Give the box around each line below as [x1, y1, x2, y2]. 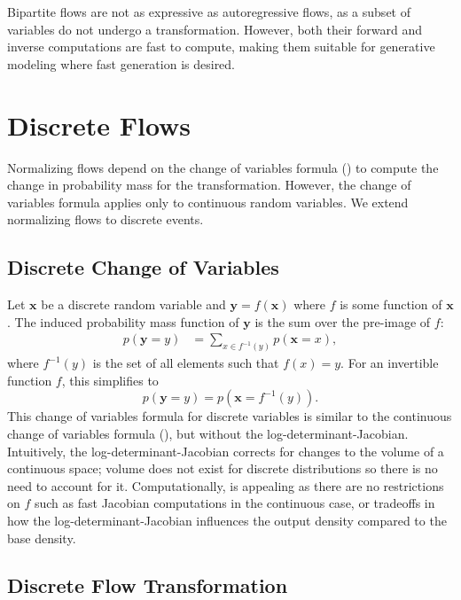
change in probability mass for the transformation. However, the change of [7, 175, 411, 194]
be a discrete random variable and [41, 295, 226, 314]
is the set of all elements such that [92, 354, 279, 372]
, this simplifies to [61, 370, 159, 389]
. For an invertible [340, 354, 439, 372]
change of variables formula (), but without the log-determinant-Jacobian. [7, 424, 409, 442]
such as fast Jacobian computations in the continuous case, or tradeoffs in [34, 494, 435, 512]
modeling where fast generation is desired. [7, 54, 236, 73]
